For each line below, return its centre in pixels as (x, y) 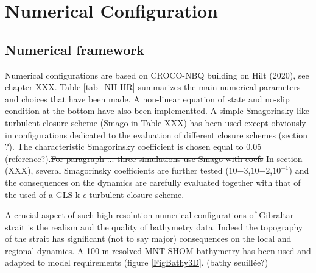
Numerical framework (75, 49)
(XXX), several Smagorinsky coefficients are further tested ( (117, 170)
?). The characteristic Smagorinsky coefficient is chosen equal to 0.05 (133, 147)
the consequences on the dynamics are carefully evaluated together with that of (153, 182)
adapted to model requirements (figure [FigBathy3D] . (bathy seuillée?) (137, 262)
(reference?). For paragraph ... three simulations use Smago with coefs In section (154, 158)
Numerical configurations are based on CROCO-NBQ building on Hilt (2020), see (157, 75)
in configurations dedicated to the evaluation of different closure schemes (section (156, 134)
